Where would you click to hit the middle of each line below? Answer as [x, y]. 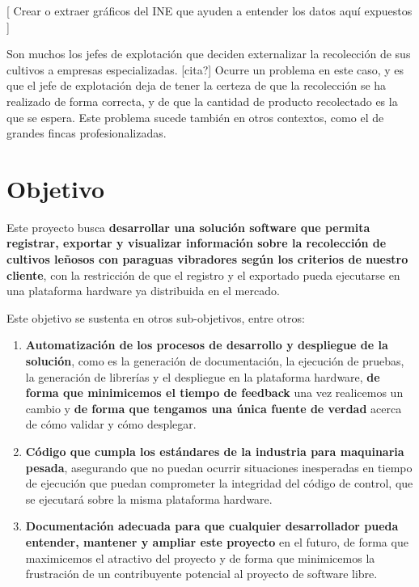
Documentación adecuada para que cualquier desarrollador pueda [212, 526]
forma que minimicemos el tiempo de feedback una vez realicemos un [214, 393]
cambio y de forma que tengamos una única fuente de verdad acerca [214, 408]
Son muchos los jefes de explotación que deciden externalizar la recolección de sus [209, 54]
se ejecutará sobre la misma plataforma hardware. [149, 498]
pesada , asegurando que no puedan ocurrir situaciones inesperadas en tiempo [219, 467]
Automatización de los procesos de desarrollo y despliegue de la [207, 345]
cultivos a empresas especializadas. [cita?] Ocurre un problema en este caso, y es [205, 69]
